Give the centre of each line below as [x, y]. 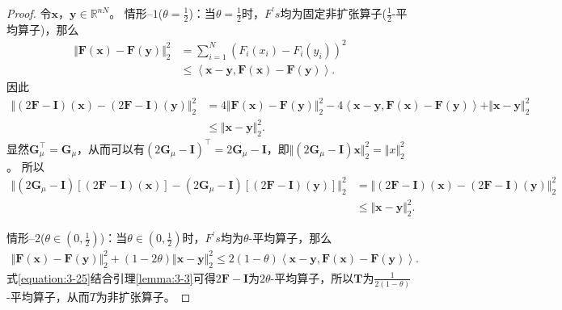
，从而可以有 [111, 148]
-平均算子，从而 [48, 296]
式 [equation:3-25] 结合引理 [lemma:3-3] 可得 [111, 277]
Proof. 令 [29, 13]
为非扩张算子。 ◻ [143, 296]
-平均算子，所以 [312, 277]
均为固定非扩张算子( [333, 13]
